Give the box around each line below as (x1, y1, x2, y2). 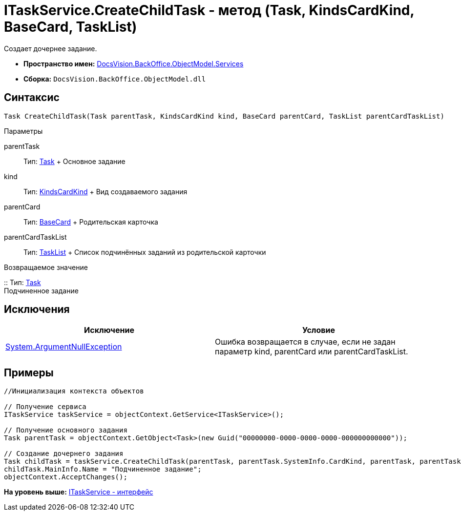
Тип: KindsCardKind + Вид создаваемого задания (23, 187, 188, 196)
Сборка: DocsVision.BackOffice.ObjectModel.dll (23, 74, 206, 83)
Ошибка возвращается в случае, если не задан (215, 337, 396, 347)
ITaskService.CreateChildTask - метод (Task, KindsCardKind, (4, 2, 414, 19)
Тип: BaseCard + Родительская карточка (23, 217, 158, 226)
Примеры (4, 366, 54, 379)
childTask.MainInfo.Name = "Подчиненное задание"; (4, 465, 202, 474)
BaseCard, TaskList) (4, 19, 137, 35)
